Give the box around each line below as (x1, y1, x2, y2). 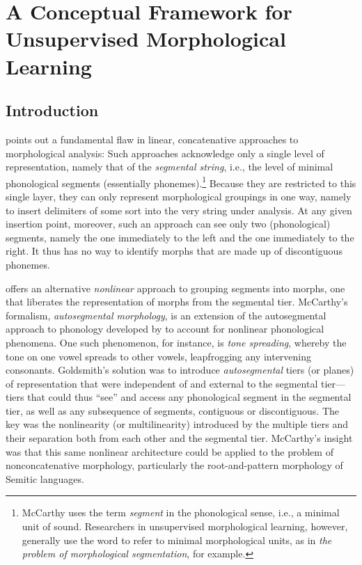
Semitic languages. (6, 471, 84, 486)
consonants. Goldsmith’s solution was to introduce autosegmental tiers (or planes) (6, 363, 354, 377)
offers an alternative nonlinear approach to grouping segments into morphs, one (6, 280, 345, 295)
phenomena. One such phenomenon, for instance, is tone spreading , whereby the (6, 335, 347, 349)
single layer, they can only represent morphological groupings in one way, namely (6, 189, 352, 203)
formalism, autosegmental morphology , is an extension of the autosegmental (6, 308, 326, 322)
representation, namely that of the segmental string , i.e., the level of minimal (6, 159, 333, 174)
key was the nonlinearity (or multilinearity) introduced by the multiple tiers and (6, 417, 348, 431)
